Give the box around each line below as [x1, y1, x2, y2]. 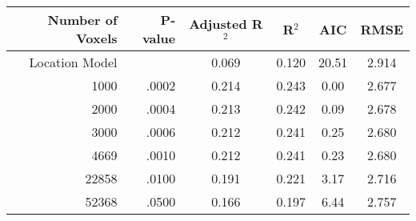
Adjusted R [189, 14, 263, 33]
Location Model [29, 53, 118, 71]
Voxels [76, 29, 118, 47]
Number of [47, 10, 118, 29]
